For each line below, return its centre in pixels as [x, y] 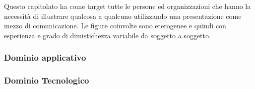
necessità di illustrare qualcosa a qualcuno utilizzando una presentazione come [123, 16]
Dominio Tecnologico [47, 80]
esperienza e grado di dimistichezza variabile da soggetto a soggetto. [107, 35]
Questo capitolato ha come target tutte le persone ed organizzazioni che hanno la [127, 6]
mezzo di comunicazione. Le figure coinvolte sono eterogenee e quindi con [115, 26]
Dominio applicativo [45, 57]
